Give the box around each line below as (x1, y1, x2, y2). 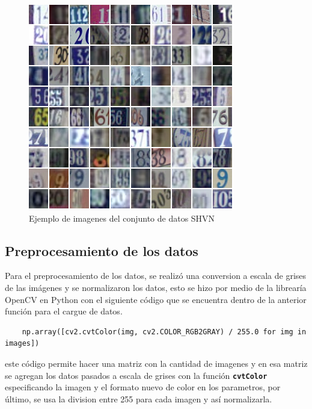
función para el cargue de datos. (5, 305, 123, 317)
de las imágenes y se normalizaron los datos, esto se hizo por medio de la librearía (5, 281, 307, 293)
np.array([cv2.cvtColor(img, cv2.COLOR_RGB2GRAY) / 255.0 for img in (22, 327, 307, 336)
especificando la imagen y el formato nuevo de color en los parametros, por (5, 381, 281, 393)
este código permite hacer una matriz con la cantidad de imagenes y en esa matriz (5, 357, 308, 369)
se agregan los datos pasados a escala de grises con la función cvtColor (5, 369, 268, 381)
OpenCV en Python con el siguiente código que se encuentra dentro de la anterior (5, 293, 307, 305)
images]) (5, 339, 40, 348)
